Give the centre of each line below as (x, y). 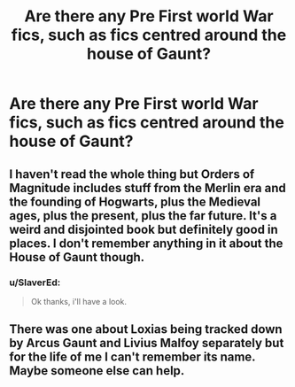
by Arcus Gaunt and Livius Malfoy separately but (147, 343)
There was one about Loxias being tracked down (146, 329)
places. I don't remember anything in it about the (146, 243)
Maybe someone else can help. (97, 371)
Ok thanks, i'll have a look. (78, 301)
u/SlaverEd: (35, 283)
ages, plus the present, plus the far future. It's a (143, 216)
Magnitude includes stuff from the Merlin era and (147, 188)
